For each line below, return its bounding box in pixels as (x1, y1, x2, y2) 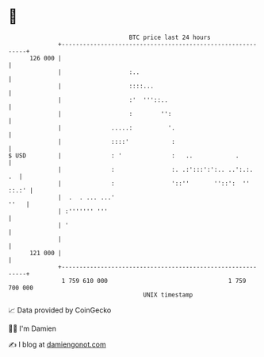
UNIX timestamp (143, 290, 193, 299)
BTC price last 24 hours (128, 33, 212, 41)
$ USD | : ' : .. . (8, 151, 239, 160)
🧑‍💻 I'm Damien (8, 324, 57, 333)
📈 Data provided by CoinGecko (8, 305, 112, 315)
